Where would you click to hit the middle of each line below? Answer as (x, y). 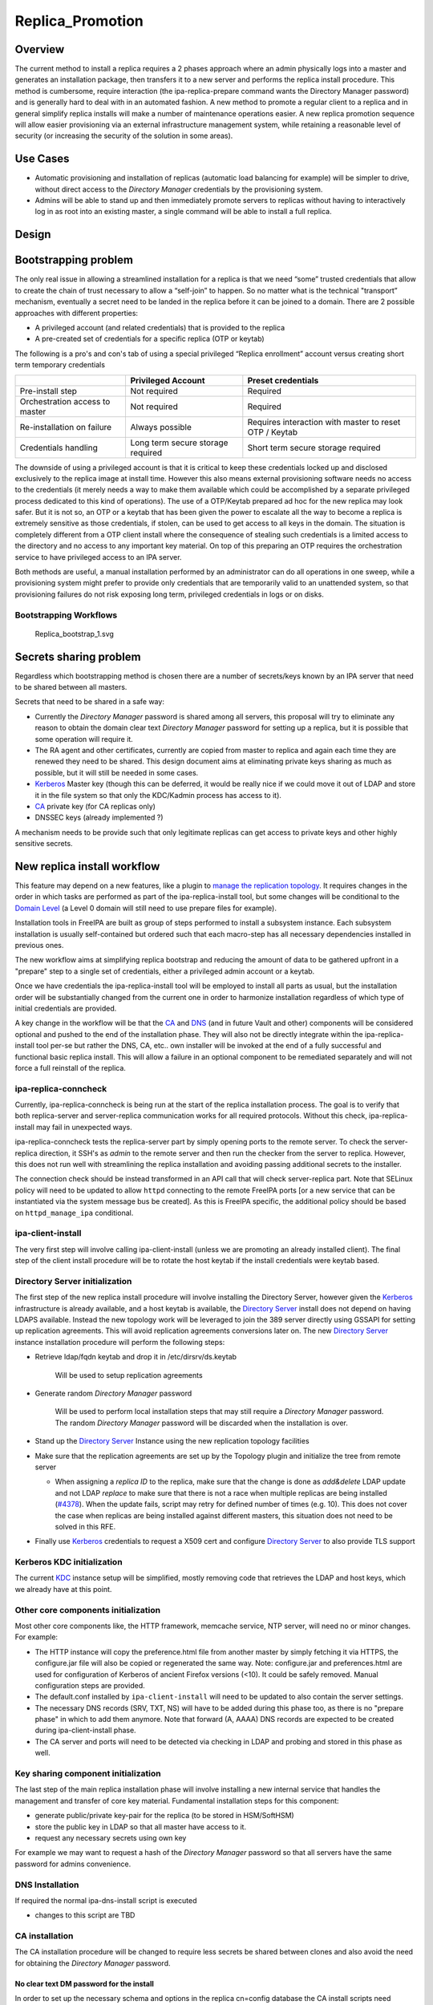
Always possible (161, 427)
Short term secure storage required (314, 448)
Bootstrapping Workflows (66, 615)
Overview (40, 49)
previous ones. (39, 946)
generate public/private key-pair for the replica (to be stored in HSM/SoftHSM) (164, 1816)
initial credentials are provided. (66, 1008)
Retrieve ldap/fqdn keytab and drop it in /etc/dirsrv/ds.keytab (136, 1357)
